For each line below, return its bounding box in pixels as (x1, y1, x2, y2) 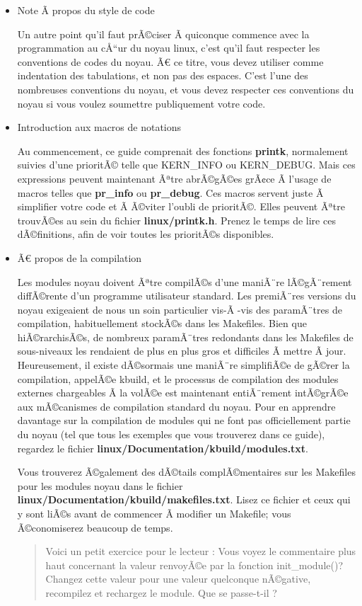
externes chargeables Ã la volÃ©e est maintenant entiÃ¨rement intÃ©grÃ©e (17, 385, 349, 400)
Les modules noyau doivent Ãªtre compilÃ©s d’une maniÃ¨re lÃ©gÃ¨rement (17, 274, 352, 289)
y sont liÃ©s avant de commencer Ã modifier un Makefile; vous (17, 506, 291, 520)
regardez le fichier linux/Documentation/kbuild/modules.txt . (17, 440, 309, 455)
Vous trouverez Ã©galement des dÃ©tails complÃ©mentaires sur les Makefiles (17, 464, 356, 479)
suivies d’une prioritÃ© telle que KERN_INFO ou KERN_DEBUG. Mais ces (17, 157, 356, 172)
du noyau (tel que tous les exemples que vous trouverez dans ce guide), (17, 427, 325, 442)
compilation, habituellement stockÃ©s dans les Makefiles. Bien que (17, 316, 307, 331)
